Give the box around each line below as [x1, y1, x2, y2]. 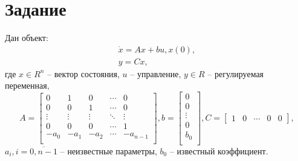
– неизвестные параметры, [60, 144, 157, 157]
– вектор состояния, [47, 67, 120, 80]
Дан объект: [5, 31, 48, 44]
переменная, [5, 79, 50, 92]
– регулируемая [207, 67, 264, 80]
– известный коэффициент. [169, 144, 268, 157]
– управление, [130, 67, 181, 80]
